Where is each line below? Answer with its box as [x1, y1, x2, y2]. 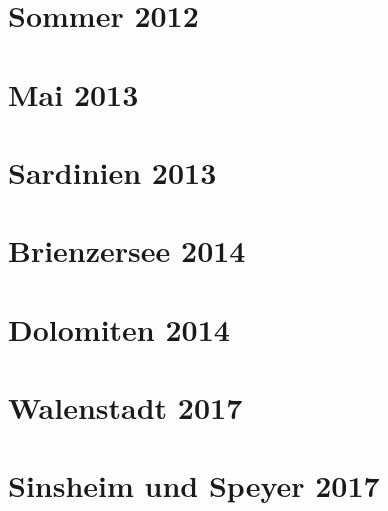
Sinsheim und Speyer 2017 [8, 465, 380, 506]
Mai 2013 [8, 73, 139, 114]
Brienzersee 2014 [8, 230, 246, 271]
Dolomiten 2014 [8, 308, 230, 349]
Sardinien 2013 [8, 151, 217, 192]
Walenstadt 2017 [8, 387, 243, 428]
